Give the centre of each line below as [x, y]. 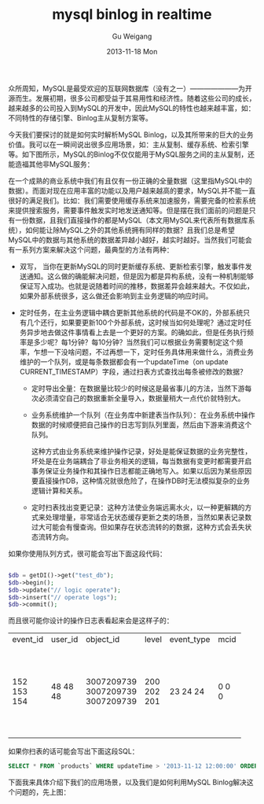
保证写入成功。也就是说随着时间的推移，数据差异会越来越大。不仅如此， [136, 286]
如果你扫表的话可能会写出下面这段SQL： [73, 751]
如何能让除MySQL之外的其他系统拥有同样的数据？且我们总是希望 [130, 230]
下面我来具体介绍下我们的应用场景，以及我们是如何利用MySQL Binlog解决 [128, 782]
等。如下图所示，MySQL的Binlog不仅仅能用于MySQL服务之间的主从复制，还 [132, 154]
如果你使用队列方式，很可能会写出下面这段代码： [87, 553]
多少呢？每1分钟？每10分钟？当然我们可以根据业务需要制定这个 [135, 342]
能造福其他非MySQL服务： [51, 164]
